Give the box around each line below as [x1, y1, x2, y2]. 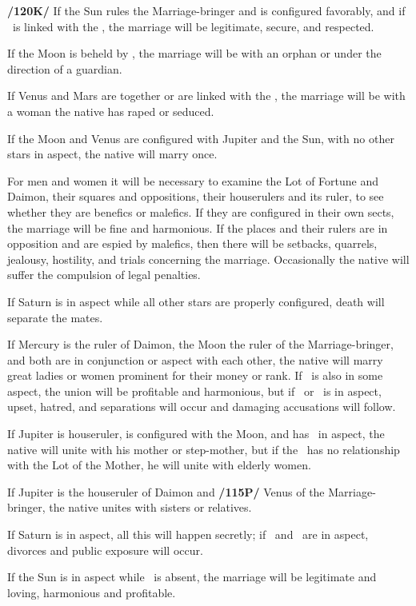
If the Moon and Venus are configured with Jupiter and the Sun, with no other [7, 130, 394, 146]
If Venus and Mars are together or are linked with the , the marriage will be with [7, 87, 406, 104]
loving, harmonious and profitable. [7, 584, 176, 600]
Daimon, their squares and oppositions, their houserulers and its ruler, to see [7, 188, 384, 205]
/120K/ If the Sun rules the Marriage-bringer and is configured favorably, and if [7, 2, 406, 18]
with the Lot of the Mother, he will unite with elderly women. [7, 456, 311, 473]
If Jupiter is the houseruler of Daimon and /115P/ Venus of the [7, 483, 325, 500]
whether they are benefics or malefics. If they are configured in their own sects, [7, 203, 394, 220]
